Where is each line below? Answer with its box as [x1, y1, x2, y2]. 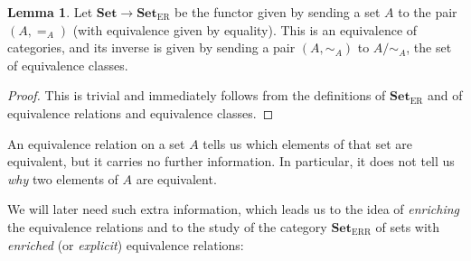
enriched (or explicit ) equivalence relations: [7, 235, 244, 254]
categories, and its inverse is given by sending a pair [7, 38, 296, 57]
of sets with [375, 217, 440, 236]
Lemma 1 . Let [7, 3, 93, 21]
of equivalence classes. [7, 55, 128, 74]
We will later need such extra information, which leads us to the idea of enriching [7, 200, 459, 219]
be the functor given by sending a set [174, 3, 381, 21]
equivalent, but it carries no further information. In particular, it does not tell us [7, 152, 455, 171]
